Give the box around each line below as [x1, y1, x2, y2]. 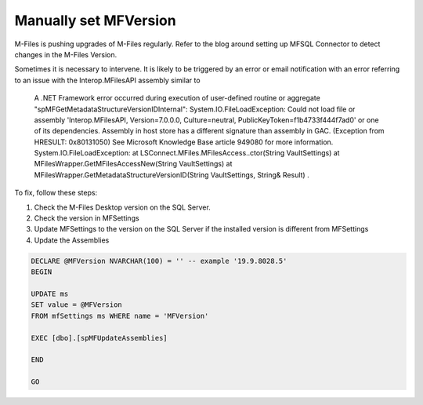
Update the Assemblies [34, 235, 110, 245]
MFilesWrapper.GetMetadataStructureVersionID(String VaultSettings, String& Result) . [34, 170, 309, 180]
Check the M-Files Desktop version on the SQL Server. [34, 202, 211, 212]
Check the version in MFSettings [34, 213, 140, 223]
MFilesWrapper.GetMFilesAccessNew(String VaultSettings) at [34, 159, 233, 169]
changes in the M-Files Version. [14, 49, 117, 59]
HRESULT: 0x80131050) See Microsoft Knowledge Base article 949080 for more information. [34, 137, 334, 147]
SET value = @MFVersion [31, 301, 123, 309]
